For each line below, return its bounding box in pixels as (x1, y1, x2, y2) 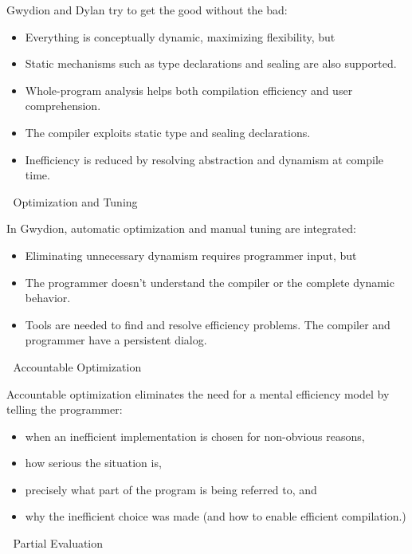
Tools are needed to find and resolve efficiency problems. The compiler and (25, 316, 390, 332)
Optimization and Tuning (13, 193, 138, 210)
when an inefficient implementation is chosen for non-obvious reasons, (25, 427, 365, 444)
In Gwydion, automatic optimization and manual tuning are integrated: (6, 220, 356, 237)
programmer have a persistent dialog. (25, 332, 207, 348)
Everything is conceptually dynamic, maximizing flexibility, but (25, 28, 335, 45)
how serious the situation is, (25, 454, 162, 471)
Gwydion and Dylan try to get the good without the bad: (6, 2, 288, 18)
